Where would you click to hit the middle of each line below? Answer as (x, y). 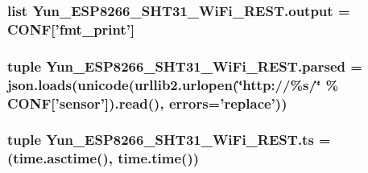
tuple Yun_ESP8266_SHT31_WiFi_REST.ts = (169, 140)
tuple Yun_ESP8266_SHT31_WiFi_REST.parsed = (185, 66)
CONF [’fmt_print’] (71, 29)
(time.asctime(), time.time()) (103, 158)
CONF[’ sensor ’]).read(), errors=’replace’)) (147, 103)
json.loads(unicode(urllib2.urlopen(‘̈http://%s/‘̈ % (173, 84)
